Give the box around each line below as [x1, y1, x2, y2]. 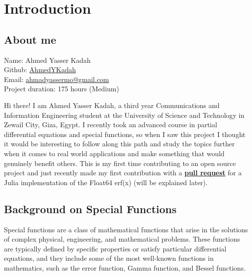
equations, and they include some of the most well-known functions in [4, 253, 214, 263]
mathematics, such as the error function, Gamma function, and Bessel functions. [4, 262, 246, 273]
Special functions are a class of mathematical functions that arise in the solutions [4, 224, 248, 234]
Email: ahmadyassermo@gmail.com [4, 74, 109, 84]
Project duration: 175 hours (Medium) [4, 83, 119, 94]
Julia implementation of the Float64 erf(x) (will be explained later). [4, 177, 208, 187]
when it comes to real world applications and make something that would [4, 148, 225, 158]
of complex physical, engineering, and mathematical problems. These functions [4, 234, 240, 244]
